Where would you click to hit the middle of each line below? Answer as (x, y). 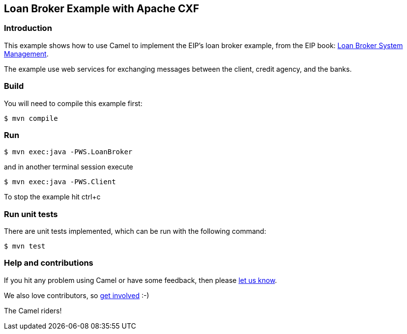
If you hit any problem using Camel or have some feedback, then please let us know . (141, 280)
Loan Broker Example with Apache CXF (102, 9)
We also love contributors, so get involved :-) (77, 295)
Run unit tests (31, 214)
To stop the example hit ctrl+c (52, 197)
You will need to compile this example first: (73, 103)
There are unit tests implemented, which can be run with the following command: (135, 231)
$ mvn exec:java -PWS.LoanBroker (68, 152)
